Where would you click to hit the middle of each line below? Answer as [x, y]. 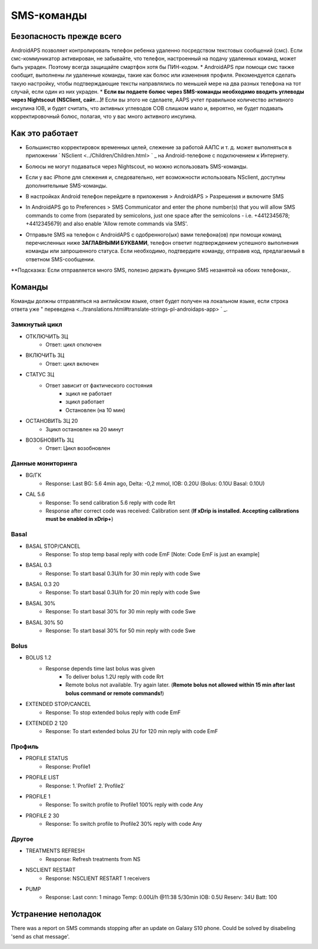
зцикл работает [85, 402]
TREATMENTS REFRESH [55, 851]
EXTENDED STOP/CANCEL [58, 704]
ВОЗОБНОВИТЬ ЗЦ [49, 440]
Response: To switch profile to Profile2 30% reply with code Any [124, 824]
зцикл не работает [89, 393]
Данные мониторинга [44, 464]
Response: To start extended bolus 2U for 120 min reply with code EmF [132, 731]
